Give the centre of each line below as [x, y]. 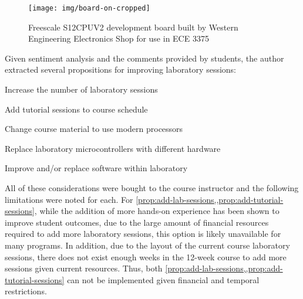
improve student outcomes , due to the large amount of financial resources [137, 222]
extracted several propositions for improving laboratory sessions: [121, 69]
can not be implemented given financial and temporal [163, 279]
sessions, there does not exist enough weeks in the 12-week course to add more [146, 256]
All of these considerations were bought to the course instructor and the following [152, 188]
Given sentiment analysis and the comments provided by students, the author [144, 58]
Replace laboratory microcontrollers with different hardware [113, 148]
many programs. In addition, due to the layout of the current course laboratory [147, 245]
